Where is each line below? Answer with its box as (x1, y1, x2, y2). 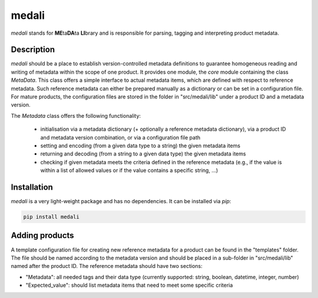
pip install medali (23, 214, 79, 220)
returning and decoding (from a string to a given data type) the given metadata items (40, 150, 246, 157)
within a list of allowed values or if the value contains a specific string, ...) (40, 167, 218, 174)
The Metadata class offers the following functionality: (11, 112, 141, 119)
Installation (11, 182, 53, 192)
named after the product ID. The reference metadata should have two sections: (11, 263, 203, 270)
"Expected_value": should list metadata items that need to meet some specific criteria (25, 282, 233, 289)
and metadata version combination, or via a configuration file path (40, 134, 200, 141)
